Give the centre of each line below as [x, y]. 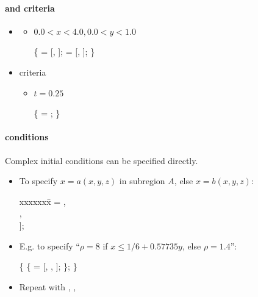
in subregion [142, 181]
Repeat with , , [48, 286]
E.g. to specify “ [49, 245]
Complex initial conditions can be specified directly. [102, 160]
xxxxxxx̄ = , [42, 201]
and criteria [30, 8]
